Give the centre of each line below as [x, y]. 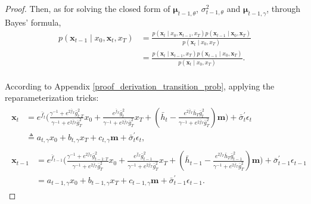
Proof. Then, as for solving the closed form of [88, 8]
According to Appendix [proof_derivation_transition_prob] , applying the [140, 86]
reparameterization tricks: [52, 98]
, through [284, 8]
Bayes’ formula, [33, 22]
